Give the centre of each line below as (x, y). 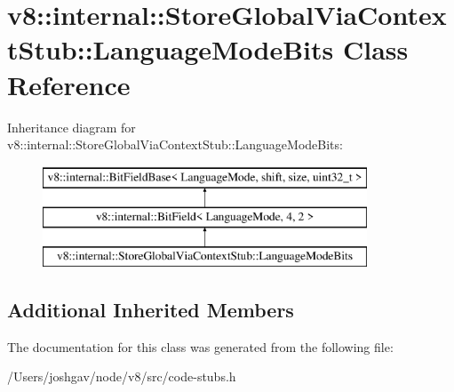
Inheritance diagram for (72, 127)
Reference (69, 84)
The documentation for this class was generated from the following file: (200, 346)
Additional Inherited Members (151, 310)
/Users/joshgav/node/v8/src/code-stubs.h (122, 376)
